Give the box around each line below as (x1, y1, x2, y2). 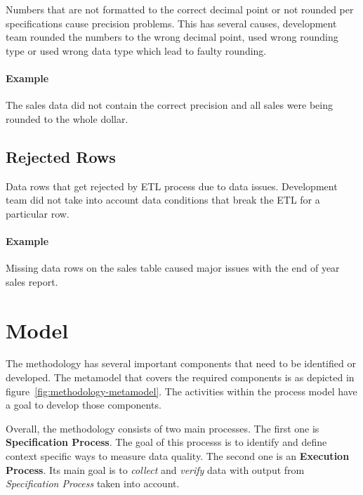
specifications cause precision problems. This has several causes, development (6, 15, 337, 30)
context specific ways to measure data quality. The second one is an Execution (6, 449, 350, 463)
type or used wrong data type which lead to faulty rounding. (6, 43, 267, 58)
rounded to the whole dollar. (6, 111, 128, 126)
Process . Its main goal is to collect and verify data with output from (6, 462, 305, 477)
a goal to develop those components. (6, 397, 161, 412)
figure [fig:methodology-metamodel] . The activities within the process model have (6, 383, 357, 398)
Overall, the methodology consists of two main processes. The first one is (6, 421, 319, 435)
